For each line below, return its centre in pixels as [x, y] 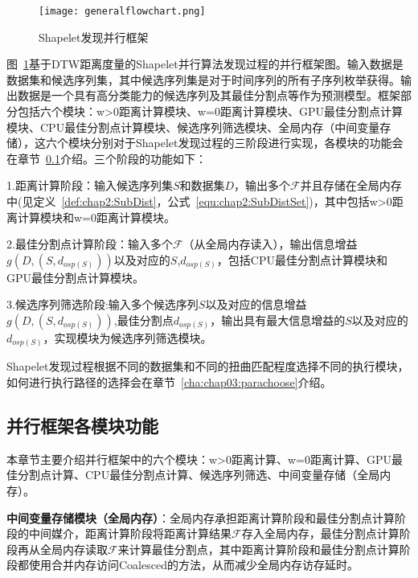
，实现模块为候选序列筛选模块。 [127, 337]
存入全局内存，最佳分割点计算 [320, 533]
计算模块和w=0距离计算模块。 [96, 217]
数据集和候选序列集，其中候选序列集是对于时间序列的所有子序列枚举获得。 [203, 79]
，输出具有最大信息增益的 [278, 320]
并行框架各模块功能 [82, 426]
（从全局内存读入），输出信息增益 [270, 244]
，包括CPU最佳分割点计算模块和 [302, 259]
